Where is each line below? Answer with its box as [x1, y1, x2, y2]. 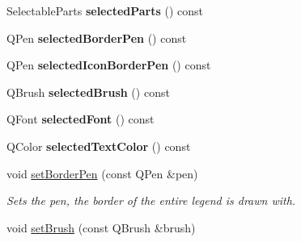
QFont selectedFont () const [6, 111, 155, 127]
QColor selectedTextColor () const [6, 137, 191, 154]
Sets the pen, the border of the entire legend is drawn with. [6, 192, 296, 209]
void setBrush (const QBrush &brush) [6, 219, 196, 236]
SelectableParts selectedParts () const [6, 2, 204, 19]
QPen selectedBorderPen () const [6, 29, 187, 46]
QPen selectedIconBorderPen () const [6, 56, 211, 73]
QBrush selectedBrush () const [6, 83, 170, 100]
